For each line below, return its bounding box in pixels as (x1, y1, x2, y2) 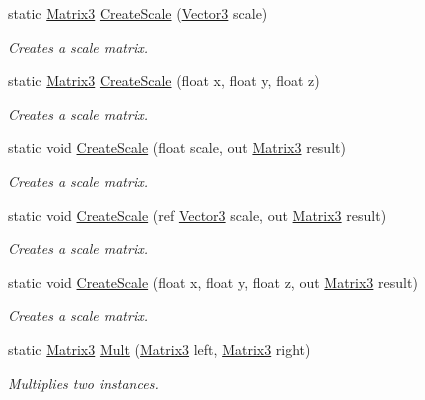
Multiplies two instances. (8, 372, 159, 393)
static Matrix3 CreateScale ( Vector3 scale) (8, 3, 268, 23)
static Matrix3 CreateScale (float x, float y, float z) (8, 70, 320, 91)
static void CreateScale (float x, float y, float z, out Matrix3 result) (8, 271, 418, 292)
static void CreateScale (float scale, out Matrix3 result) (8, 137, 346, 158)
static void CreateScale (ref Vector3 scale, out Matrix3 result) (8, 204, 387, 225)
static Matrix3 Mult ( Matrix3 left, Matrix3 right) (8, 338, 311, 359)
